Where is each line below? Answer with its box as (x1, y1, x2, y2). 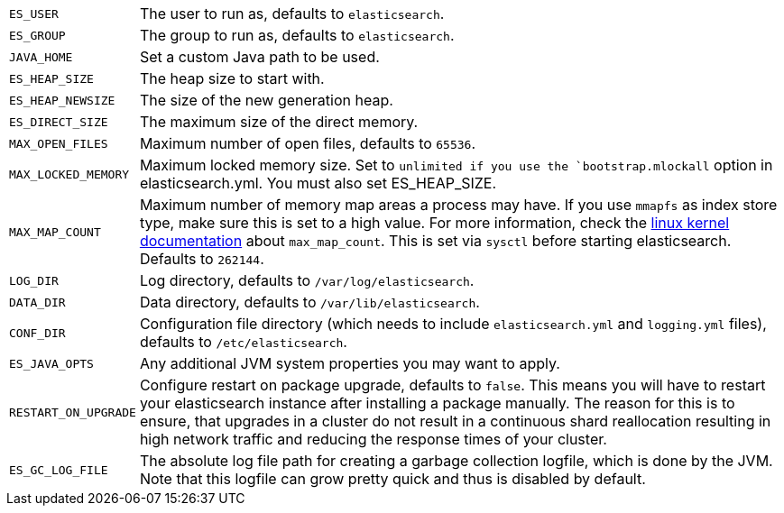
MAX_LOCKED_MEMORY (9, 167, 130, 181)
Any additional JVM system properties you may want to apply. (139, 354, 560, 372)
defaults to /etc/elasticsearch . (139, 333, 347, 351)
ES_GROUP (9, 28, 66, 42)
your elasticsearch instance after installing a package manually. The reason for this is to (139, 394, 735, 412)
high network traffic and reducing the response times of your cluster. (139, 430, 607, 448)
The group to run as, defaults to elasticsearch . (139, 26, 455, 44)
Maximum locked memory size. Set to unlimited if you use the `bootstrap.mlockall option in (139, 156, 773, 174)
